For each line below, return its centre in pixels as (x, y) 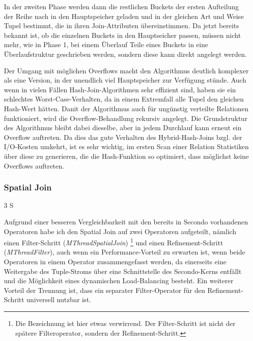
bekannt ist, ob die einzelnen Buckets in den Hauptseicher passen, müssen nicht (122, 35)
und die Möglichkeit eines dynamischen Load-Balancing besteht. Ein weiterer (119, 281)
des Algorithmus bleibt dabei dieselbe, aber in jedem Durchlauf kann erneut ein (123, 128)
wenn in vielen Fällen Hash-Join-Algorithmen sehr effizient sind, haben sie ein (120, 89)
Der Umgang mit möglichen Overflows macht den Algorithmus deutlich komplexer (126, 70)
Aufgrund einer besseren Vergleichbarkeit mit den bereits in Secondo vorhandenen (126, 221)
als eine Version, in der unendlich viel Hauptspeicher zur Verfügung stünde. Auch (125, 80)
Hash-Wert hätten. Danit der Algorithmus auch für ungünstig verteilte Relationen (126, 108)
